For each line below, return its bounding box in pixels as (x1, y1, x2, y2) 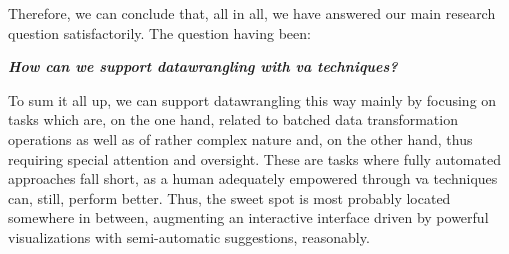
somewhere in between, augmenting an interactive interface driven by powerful (8, 207, 489, 228)
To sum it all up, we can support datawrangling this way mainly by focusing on (8, 89, 497, 110)
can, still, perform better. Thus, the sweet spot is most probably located (8, 187, 451, 208)
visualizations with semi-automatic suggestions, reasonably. (8, 226, 370, 247)
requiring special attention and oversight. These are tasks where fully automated (8, 148, 501, 169)
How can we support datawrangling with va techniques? (8, 56, 398, 77)
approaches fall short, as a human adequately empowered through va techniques (8, 168, 498, 189)
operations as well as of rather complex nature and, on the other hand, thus (8, 128, 473, 149)
